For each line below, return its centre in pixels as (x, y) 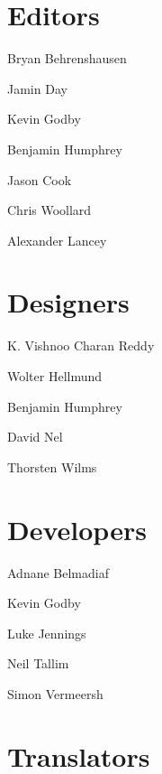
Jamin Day (37, 88)
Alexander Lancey (57, 240)
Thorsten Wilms (52, 466)
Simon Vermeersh (55, 693)
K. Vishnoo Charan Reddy (81, 345)
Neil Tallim (38, 663)
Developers (77, 529)
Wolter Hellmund (55, 376)
